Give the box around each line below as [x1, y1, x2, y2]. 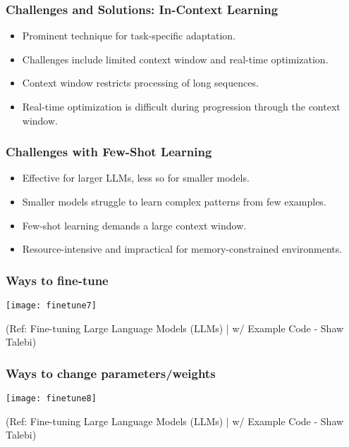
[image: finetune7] [6, 301, 97, 310]
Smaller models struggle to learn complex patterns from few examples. [22, 194, 326, 208]
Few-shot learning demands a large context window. [22, 218, 247, 232]
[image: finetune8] [6, 394, 97, 404]
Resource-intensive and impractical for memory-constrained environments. [22, 241, 343, 256]
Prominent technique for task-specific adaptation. [22, 28, 236, 43]
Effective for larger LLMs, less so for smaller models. [22, 170, 250, 185]
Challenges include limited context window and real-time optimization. [22, 51, 329, 66]
